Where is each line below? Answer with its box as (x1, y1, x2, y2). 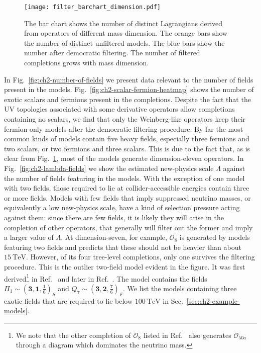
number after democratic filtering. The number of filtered (24, 47, 200, 58)
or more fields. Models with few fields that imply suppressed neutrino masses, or (4, 192, 251, 203)
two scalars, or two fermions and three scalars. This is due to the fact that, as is (4, 143, 250, 153)
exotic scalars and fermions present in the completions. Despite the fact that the (4, 94, 251, 104)
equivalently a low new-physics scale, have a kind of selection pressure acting (4, 202, 240, 213)
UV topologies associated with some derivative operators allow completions (4, 104, 235, 114)
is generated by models (179, 232, 250, 242)
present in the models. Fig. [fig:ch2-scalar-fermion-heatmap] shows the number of (4, 84, 254, 95)
